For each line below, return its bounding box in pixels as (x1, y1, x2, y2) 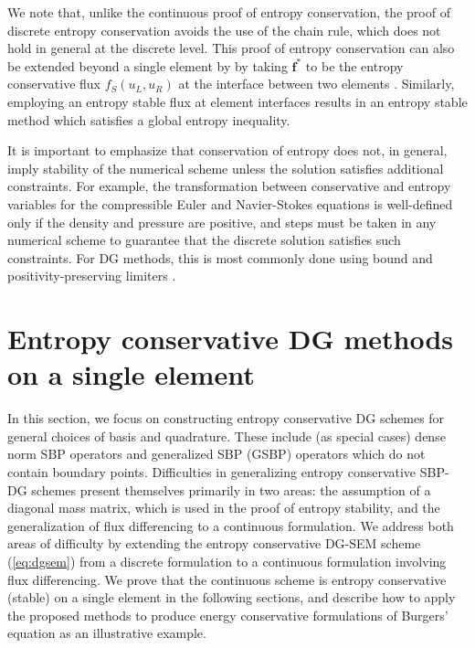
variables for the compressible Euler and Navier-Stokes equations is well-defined (7, 194, 453, 213)
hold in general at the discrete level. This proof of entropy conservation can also (7, 38, 455, 58)
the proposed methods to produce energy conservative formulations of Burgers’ (7, 605, 449, 624)
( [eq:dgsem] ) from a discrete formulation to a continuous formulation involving (7, 551, 447, 570)
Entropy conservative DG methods (7, 320, 454, 357)
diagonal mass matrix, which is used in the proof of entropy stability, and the (7, 498, 440, 517)
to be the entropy (305, 56, 404, 75)
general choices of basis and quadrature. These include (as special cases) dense (7, 426, 446, 445)
